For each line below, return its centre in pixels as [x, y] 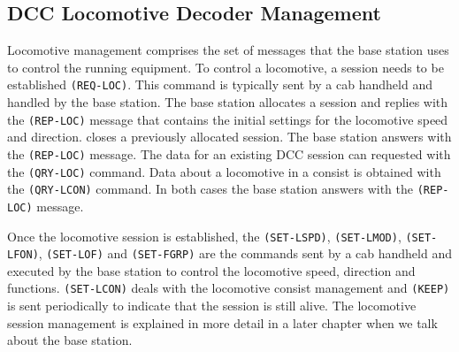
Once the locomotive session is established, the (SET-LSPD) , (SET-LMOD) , [204, 236]
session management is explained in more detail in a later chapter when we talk [222, 322]
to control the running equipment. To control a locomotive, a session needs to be [226, 67]
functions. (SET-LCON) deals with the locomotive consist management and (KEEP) [229, 288]
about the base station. [70, 340]
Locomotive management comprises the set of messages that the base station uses [228, 50]
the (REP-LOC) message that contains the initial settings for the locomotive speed [228, 119]
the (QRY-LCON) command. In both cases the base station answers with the [210, 189]
